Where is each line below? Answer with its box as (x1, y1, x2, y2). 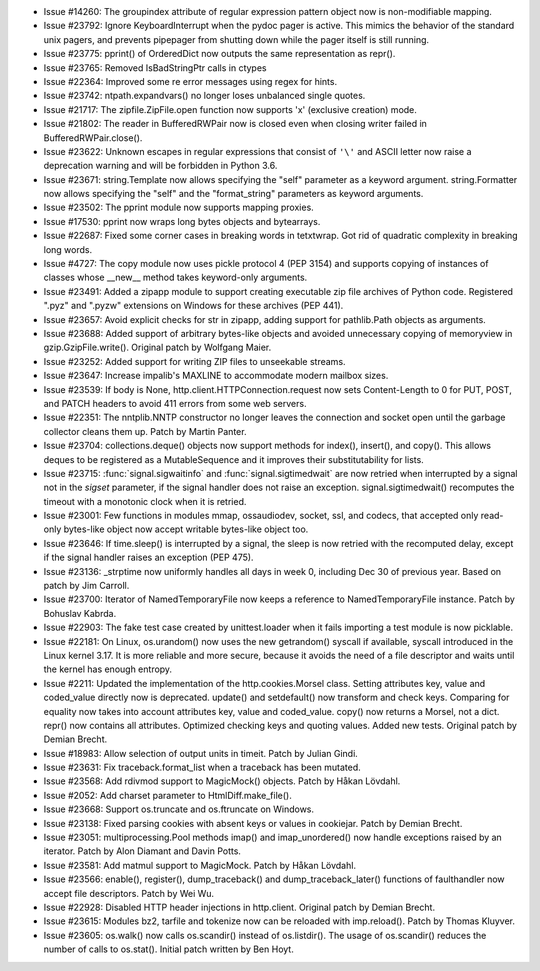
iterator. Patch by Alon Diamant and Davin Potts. (43, 845, 242, 857)
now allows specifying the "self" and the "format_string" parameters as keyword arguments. (43, 188, 424, 200)
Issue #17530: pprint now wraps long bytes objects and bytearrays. (43, 215, 321, 227)
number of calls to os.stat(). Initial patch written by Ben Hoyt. (43, 943, 294, 955)
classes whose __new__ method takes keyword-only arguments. (43, 271, 308, 284)
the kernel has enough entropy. (43, 663, 173, 675)
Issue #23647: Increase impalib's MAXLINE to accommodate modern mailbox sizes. (43, 370, 389, 382)
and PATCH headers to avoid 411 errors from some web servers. (43, 397, 307, 409)
